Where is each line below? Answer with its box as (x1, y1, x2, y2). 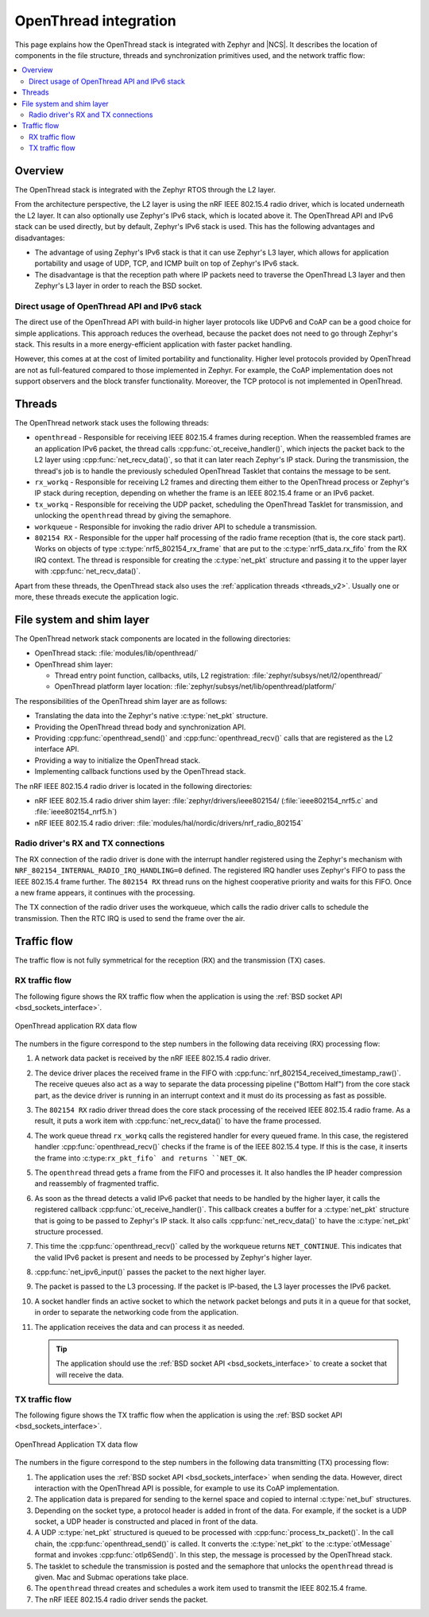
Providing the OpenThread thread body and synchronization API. (34, 722, 246, 732)
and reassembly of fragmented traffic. (34, 1179, 160, 1188)
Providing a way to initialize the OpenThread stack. (34, 756, 201, 765)
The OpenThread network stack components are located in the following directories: (14, 633, 292, 643)
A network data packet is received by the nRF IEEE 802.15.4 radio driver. (34, 1054, 271, 1063)
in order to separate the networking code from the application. (34, 1308, 238, 1317)
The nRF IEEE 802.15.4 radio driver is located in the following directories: (14, 781, 253, 791)
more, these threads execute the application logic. (14, 592, 179, 601)
